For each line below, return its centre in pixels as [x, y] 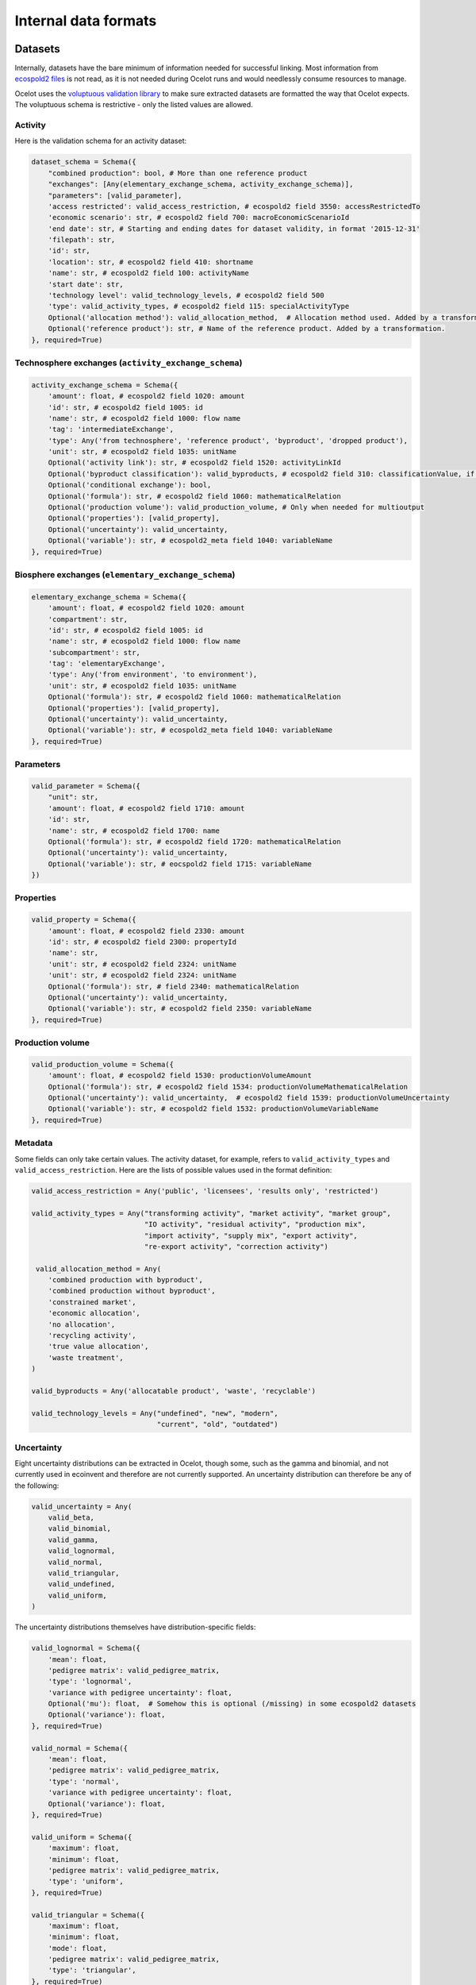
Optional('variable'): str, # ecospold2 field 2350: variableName [180, 1009]
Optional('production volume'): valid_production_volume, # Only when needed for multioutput [236, 507]
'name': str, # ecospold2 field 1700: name [134, 831]
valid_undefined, [82, 1584]
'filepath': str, [82, 240]
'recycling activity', [92, 1336]
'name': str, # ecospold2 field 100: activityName [148, 273]
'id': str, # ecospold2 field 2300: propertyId [142, 942]
